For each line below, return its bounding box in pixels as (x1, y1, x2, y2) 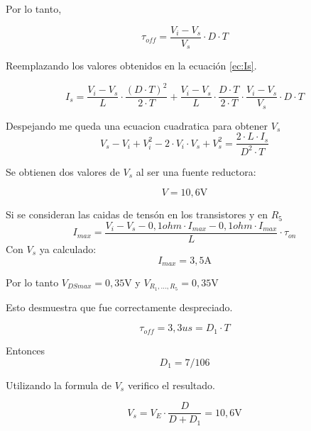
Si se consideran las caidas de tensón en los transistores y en (6, 207, 268, 222)
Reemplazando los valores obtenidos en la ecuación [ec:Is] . (6, 58, 257, 73)
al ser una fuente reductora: (136, 164, 256, 179)
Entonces (6, 342, 45, 357)
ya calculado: (39, 241, 97, 256)
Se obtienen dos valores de (6, 164, 120, 179)
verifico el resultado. (127, 377, 215, 392)
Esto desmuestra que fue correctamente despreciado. (6, 299, 233, 314)
